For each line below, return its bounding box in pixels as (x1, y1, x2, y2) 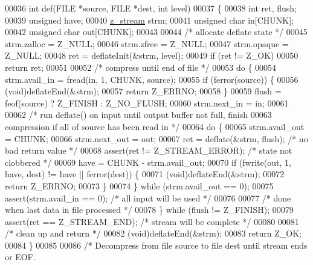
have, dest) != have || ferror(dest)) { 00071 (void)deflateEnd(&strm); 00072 (5, 168, 285, 180)
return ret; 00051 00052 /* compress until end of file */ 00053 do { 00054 (5, 61, 277, 73)
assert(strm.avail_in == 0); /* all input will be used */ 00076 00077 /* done (5, 191, 291, 204)
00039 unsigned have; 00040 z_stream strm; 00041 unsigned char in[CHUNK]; (5, 13, 294, 26)
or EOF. (5, 250, 36, 263)
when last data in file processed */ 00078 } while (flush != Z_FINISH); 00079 (5, 203, 294, 216)
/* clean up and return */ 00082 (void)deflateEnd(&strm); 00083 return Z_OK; (5, 227, 302, 240)
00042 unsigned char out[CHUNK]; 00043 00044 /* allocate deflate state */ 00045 (5, 25, 308, 38)
